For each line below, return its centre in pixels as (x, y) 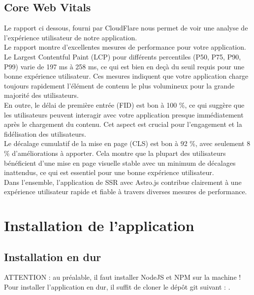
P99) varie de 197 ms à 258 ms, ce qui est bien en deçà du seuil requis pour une (124, 66)
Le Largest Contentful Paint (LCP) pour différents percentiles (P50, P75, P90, (123, 56)
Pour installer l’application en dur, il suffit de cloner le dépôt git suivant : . (117, 287)
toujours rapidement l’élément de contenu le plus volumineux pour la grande (119, 85)
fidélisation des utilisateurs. (45, 133)
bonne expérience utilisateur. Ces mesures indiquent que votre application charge (126, 76)
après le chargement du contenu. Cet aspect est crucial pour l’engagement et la (123, 124)
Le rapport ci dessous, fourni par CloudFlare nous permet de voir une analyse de (126, 28)
